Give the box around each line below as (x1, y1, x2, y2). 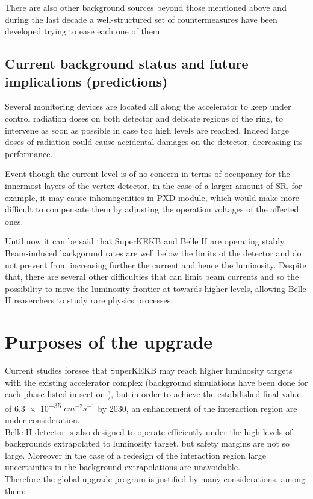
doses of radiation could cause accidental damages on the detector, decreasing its (5, 135, 303, 148)
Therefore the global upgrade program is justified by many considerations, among (5, 473, 306, 485)
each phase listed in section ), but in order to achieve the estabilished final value (5, 388, 301, 400)
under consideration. (5, 414, 80, 426)
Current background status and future (5, 54, 249, 73)
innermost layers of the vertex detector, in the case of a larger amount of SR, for (5, 179, 302, 191)
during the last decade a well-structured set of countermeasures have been (5, 13, 277, 25)
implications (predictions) (5, 72, 168, 90)
